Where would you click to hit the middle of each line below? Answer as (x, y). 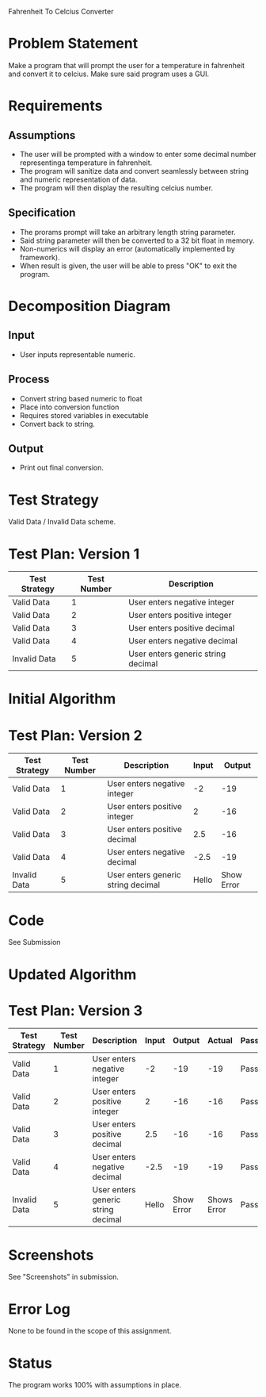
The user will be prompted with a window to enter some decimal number (138, 154)
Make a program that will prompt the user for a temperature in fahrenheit (127, 65)
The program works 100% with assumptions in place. (95, 1385)
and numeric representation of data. (78, 179)
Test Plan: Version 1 (74, 554)
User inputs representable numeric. (78, 354)
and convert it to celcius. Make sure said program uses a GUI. (109, 74)
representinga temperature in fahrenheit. (86, 163)
